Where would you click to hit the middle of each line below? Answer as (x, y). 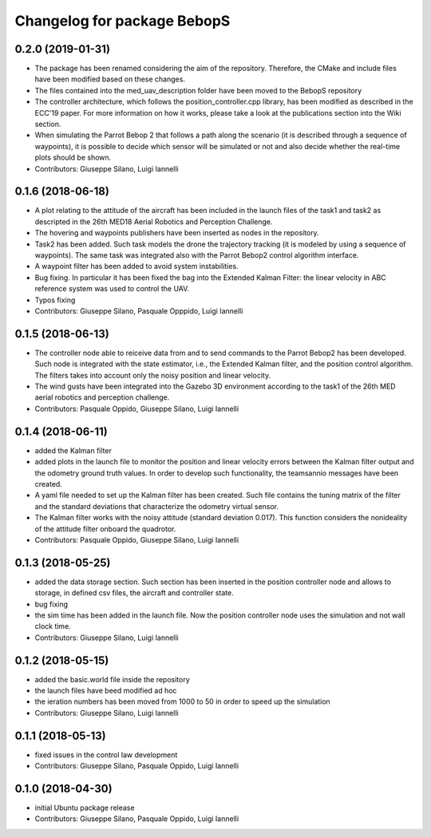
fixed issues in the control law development (106, 755)
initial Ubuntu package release (85, 808)
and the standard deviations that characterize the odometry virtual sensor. (157, 506)
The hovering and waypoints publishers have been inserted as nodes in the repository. (177, 233)
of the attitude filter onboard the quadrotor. (105, 529)
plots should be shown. (73, 158)
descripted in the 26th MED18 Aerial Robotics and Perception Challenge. (154, 221)
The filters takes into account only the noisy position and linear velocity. (153, 375)
